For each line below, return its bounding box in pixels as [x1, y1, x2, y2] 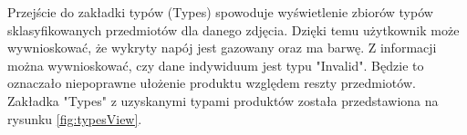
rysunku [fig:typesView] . [7, 109, 142, 128]
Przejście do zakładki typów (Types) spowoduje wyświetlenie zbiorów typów [7, 3, 433, 21]
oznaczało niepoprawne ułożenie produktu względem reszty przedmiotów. [7, 73, 416, 92]
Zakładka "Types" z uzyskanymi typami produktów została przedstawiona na [7, 91, 439, 110]
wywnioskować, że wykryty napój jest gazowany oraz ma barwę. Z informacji [7, 38, 437, 57]
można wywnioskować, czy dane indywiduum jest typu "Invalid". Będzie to [7, 55, 424, 74]
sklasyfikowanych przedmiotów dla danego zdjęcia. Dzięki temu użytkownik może [7, 20, 460, 39]
